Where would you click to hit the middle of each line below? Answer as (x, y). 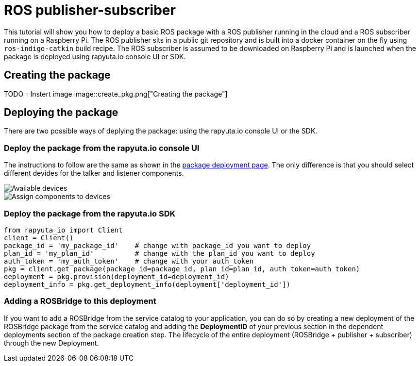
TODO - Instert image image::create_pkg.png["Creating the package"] (116, 94)
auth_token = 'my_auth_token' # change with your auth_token (129, 261)
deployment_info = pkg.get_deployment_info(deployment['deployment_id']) (147, 284)
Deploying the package (61, 113)
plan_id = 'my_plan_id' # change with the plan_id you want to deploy (160, 253)
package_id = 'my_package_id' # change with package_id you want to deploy (158, 245)
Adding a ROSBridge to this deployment (80, 301)
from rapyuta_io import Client (63, 230)
